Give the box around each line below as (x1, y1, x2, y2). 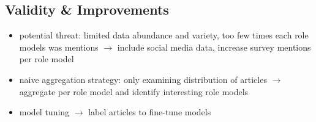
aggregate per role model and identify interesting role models (19, 85, 249, 98)
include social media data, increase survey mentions (117, 40, 311, 53)
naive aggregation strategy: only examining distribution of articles (19, 73, 267, 85)
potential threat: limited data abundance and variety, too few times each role (19, 29, 309, 41)
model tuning (19, 106, 70, 118)
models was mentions (19, 40, 99, 53)
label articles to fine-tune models (88, 106, 211, 118)
